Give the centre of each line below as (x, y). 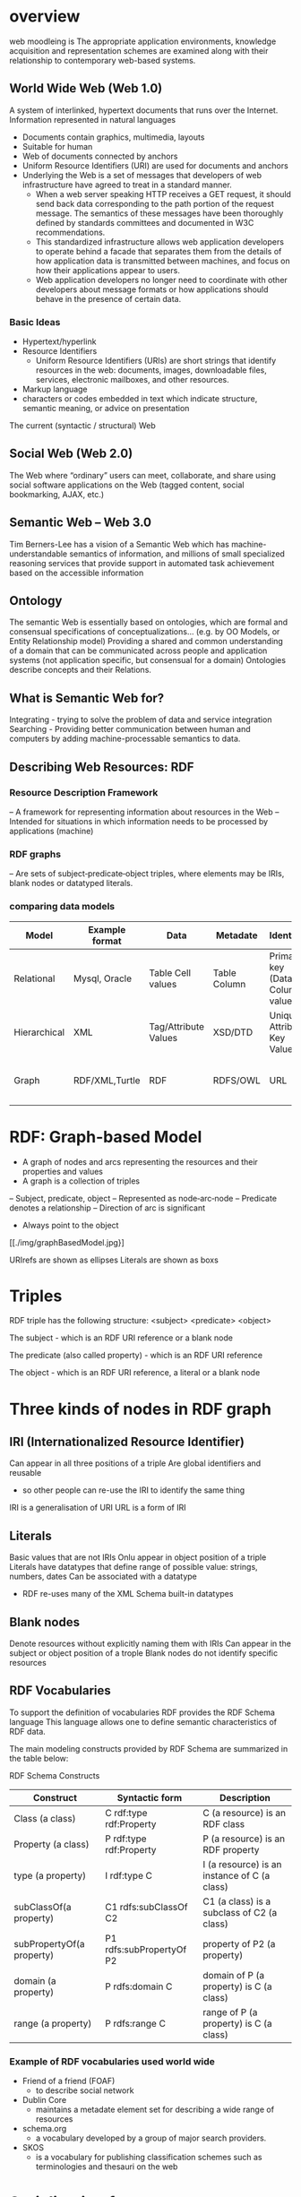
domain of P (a (234, 1975)
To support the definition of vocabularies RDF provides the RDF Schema (142, 1712)
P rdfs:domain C (138, 1986)
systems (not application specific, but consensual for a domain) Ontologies (148, 660)
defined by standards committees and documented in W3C (145, 222)
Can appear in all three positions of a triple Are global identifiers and (135, 1463)
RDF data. (28, 1731)
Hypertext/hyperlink (59, 341)
